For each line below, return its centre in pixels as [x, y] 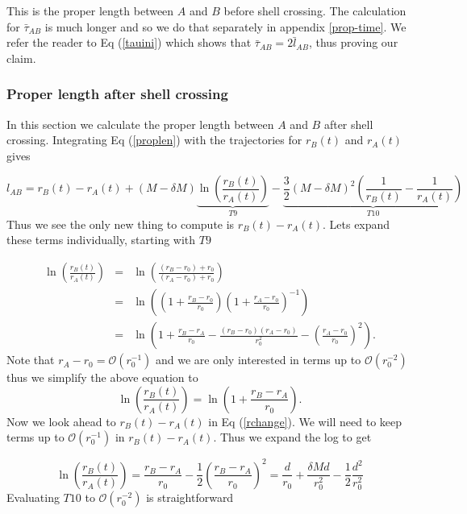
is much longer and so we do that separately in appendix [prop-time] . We [225, 26]
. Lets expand [357, 224]
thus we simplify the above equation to [102, 377]
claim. [21, 58]
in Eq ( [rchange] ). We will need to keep [305, 421]
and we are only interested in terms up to [259, 360]
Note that [31, 360]
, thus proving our [353, 42]
